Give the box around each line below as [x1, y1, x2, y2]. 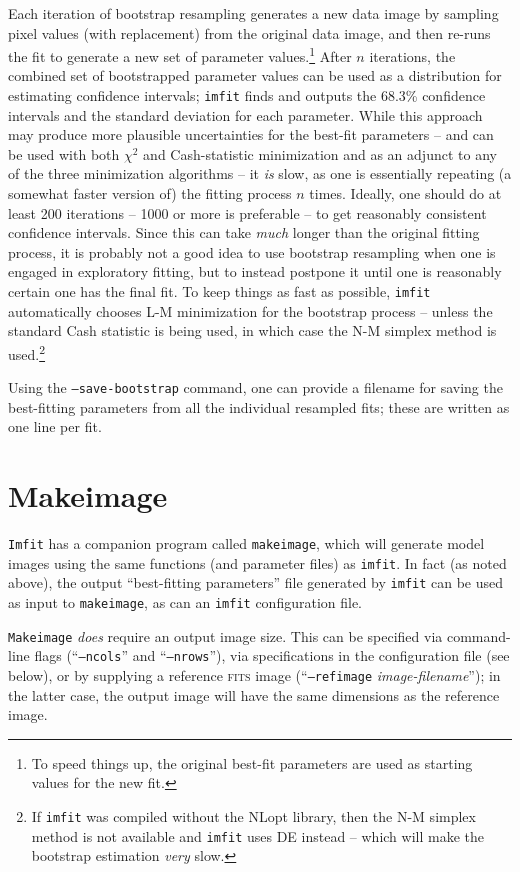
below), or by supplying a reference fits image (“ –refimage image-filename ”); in [8, 665, 501, 686]
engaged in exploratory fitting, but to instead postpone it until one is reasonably [8, 261, 502, 282]
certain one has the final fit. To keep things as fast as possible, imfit [8, 281, 431, 302]
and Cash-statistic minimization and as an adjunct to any [143, 143, 497, 164]
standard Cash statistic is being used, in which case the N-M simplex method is [8, 320, 497, 341]
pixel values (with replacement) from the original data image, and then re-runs [8, 22, 491, 43]
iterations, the [369, 45, 456, 66]
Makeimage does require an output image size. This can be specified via [8, 625, 443, 646]
